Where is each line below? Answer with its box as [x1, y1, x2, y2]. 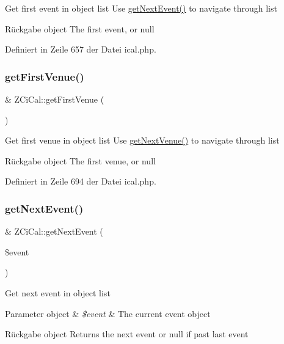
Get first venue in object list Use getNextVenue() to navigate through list [5, 134, 280, 147]
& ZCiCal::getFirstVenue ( [5, 93, 104, 105]
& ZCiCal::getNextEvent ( [5, 225, 103, 238]
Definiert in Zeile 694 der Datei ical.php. [5, 175, 156, 188]
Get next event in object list [5, 286, 111, 299]
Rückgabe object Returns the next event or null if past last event [5, 328, 249, 340]
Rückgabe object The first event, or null [5, 22, 155, 35]
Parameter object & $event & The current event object [5, 307, 211, 320]
